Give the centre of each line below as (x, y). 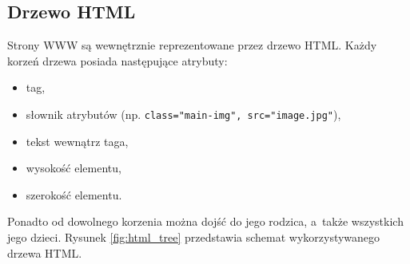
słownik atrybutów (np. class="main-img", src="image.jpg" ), (183, 114)
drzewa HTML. (45, 252)
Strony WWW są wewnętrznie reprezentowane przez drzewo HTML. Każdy (192, 45)
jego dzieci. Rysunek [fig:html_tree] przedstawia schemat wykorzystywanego (194, 237)
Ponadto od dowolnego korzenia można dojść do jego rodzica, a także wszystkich (205, 221)
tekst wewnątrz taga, (77, 141)
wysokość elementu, (74, 168)
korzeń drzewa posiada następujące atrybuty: (117, 60)
